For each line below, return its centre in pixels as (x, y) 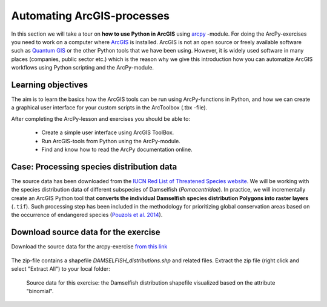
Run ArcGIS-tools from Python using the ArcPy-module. (111, 141)
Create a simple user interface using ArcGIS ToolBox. (108, 132)
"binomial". (40, 291)
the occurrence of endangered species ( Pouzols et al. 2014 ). (87, 215)
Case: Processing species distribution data (94, 166)
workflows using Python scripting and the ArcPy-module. (83, 68)
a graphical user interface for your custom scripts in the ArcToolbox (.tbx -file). (109, 108)
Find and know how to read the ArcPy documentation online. (117, 149)
